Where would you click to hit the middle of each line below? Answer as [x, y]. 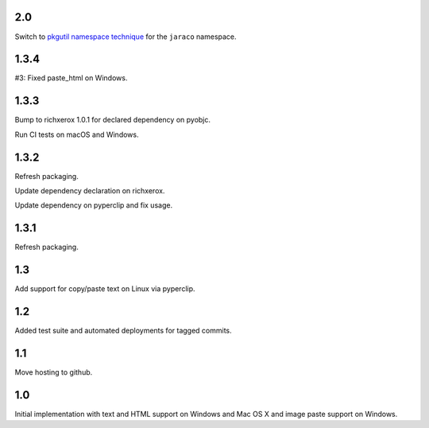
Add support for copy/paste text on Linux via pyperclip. [105, 289]
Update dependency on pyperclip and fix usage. [94, 205]
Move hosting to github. [54, 372]
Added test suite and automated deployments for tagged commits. [123, 331]
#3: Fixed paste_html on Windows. [71, 78]
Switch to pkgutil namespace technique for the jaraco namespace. [126, 37]
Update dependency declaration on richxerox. [90, 191]
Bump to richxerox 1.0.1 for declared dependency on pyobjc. [112, 120]
